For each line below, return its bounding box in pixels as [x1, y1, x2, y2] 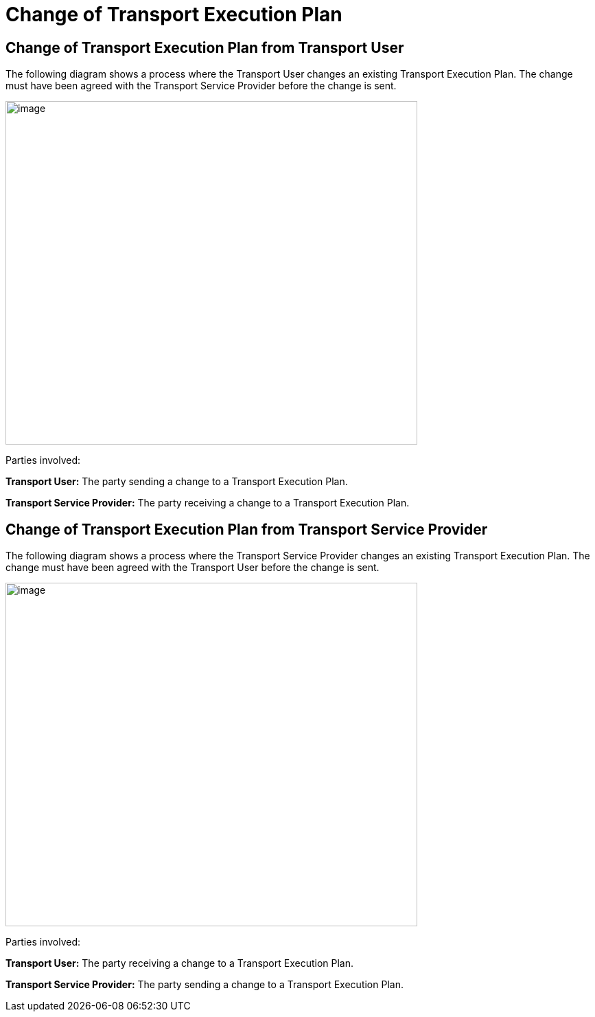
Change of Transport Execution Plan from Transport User [5, 38, 404, 56]
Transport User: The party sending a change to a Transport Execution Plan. [5, 476, 348, 488]
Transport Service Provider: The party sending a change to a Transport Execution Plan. [5, 979, 404, 991]
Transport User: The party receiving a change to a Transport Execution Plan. [5, 957, 353, 970]
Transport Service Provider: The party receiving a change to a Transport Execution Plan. [5, 497, 410, 509]
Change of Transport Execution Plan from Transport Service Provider [5, 520, 488, 538]
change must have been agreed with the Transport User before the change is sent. [5, 561, 380, 574]
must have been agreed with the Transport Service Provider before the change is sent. [5, 80, 397, 92]
